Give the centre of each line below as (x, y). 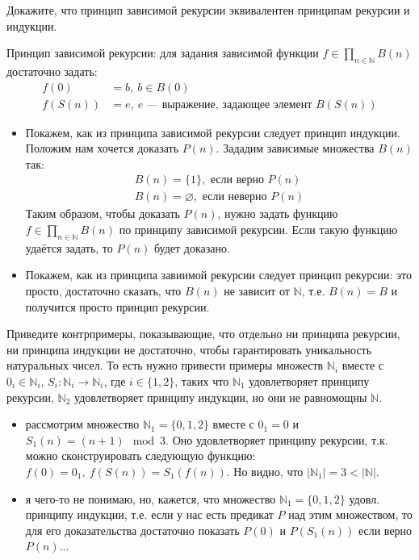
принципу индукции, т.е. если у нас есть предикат (149, 514)
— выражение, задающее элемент (230, 104)
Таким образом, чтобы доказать (103, 213)
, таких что (202, 381)
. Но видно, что (265, 471)
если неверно (235, 197)
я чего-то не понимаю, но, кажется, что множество (151, 498)
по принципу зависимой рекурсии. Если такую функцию (258, 230)
